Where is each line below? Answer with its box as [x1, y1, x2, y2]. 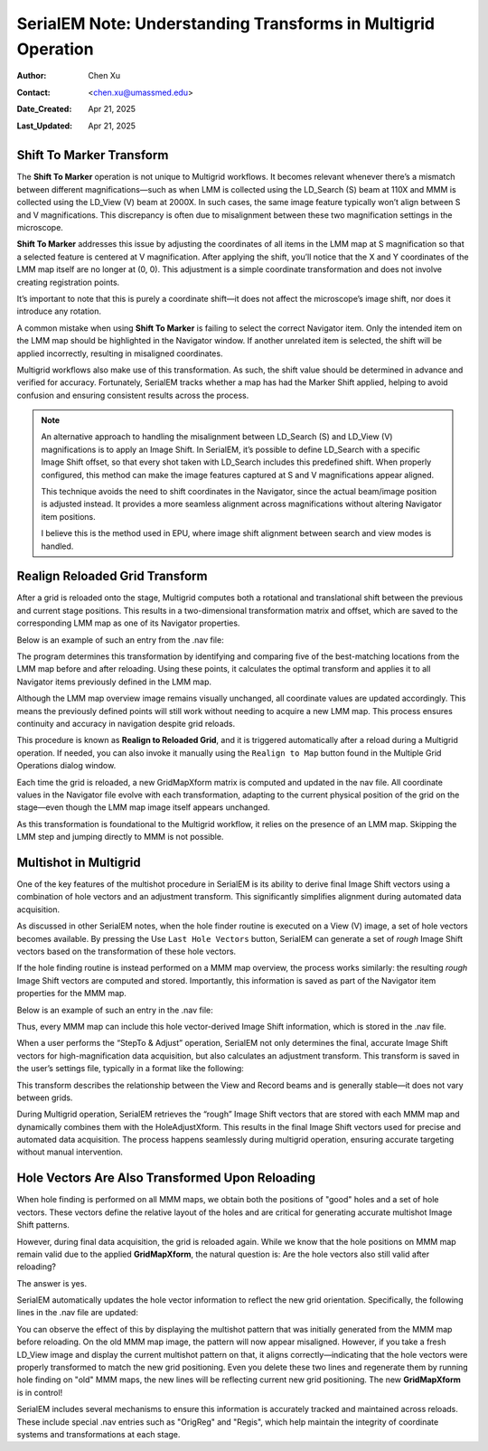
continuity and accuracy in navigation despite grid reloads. [16, 719, 235, 729]
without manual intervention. [16, 1146, 124, 1157]
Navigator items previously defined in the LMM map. [16, 676, 212, 687]
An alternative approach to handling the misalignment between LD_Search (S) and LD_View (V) [41, 431, 393, 442]
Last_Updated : [16, 120, 72, 131]
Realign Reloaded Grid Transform [16, 569, 208, 584]
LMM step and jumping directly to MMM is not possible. [16, 832, 224, 843]
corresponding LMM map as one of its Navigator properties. [16, 617, 240, 628]
